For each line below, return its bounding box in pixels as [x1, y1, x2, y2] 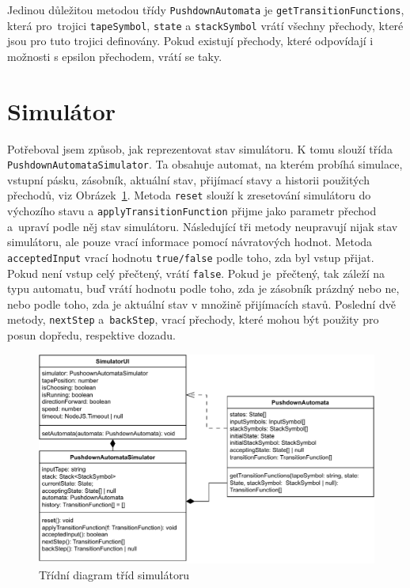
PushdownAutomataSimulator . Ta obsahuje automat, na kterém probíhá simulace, [7, 156, 403, 173]
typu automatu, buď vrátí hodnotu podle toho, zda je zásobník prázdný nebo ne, [7, 280, 400, 297]
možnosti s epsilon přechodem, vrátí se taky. [7, 47, 222, 64]
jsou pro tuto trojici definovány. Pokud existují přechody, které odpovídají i [7, 32, 374, 49]
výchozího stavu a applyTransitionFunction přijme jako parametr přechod [7, 203, 377, 219]
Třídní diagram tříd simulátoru [39, 566, 190, 582]
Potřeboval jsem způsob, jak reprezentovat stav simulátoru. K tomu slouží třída [7, 140, 393, 157]
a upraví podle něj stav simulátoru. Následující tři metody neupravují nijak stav [7, 218, 398, 234]
